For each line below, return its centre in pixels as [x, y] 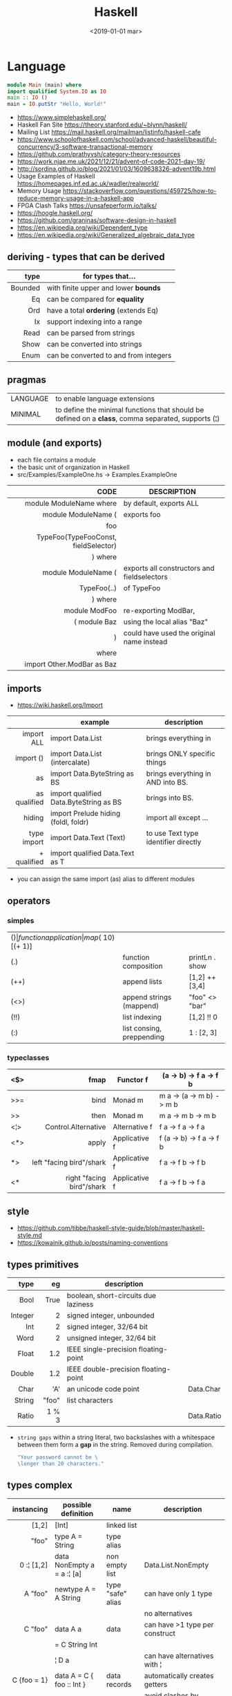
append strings [147, 997]
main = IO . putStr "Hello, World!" [57, 104]
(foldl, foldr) [70, 822]
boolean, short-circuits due [112, 1296]
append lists [142, 982]
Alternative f [133, 1127]
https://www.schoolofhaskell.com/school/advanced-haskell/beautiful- [117, 140]
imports [25, 689]
